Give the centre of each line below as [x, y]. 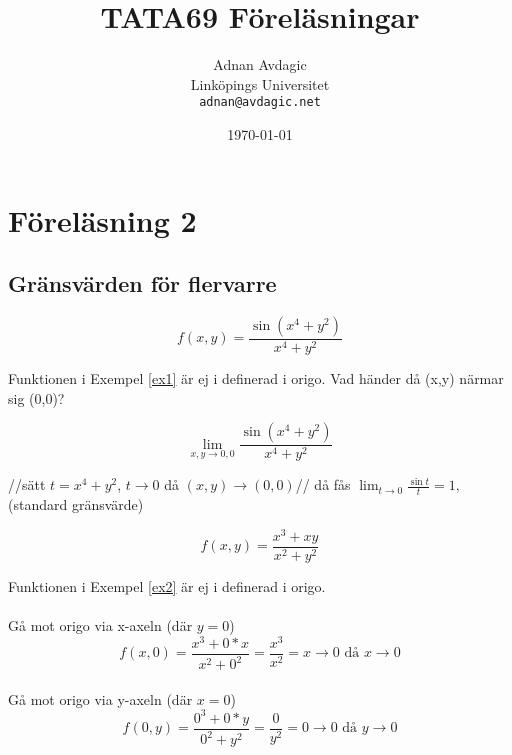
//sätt [27, 484]
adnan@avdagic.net [260, 102]
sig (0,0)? [36, 397]
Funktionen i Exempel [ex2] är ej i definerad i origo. [167, 585]
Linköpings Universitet [260, 83]
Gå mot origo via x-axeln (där [100, 624]
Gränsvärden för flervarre [142, 283]
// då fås [323, 484]
